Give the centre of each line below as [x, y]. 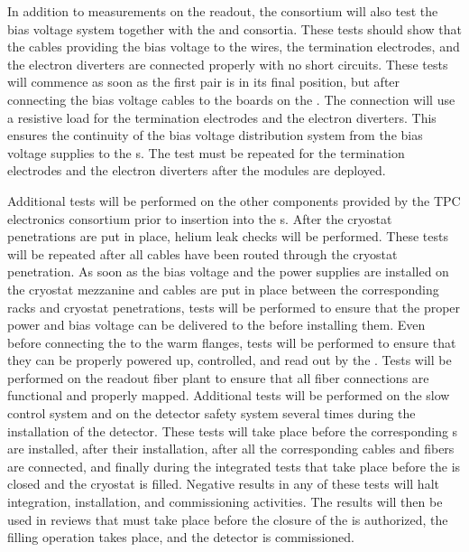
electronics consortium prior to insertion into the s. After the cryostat [200, 218]
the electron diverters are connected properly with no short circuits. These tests [228, 64]
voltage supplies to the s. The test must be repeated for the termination [206, 152]
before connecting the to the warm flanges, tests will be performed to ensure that [232, 342]
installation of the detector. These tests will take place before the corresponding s [233, 430]
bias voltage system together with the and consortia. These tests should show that [234, 28]
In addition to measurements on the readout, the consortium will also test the [223, 11]
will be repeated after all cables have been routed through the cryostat [202, 253]
